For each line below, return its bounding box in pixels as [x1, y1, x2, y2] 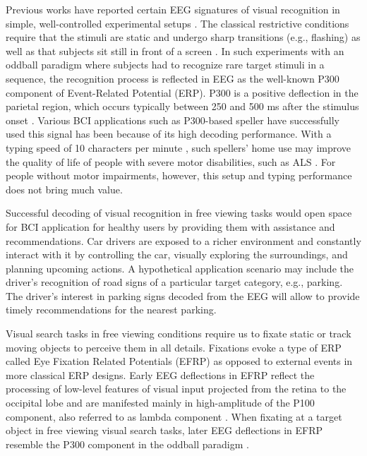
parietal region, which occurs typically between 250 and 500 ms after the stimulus [6, 99, 359, 114]
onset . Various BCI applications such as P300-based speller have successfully [6, 112, 339, 127]
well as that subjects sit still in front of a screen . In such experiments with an [6, 43, 344, 58]
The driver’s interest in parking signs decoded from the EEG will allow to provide [6, 288, 360, 303]
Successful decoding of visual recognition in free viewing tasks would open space [6, 205, 352, 220]
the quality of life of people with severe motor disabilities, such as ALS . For [6, 154, 336, 169]
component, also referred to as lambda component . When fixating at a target [6, 409, 342, 424]
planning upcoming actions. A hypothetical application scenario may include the [6, 260, 354, 275]
